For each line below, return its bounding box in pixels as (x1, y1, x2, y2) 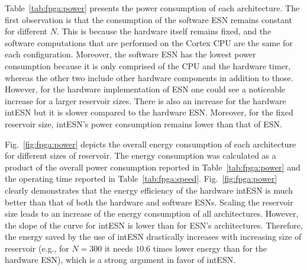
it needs (104, 242, 133, 254)
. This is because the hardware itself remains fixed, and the (56, 25, 272, 37)
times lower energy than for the (153, 242, 267, 254)
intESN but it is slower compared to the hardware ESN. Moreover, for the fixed (5, 106, 293, 118)
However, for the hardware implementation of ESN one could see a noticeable (5, 83, 286, 95)
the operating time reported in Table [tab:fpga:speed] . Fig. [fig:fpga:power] (5, 172, 277, 185)
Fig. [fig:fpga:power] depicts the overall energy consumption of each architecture (5, 137, 296, 150)
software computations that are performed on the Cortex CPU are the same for (5, 36, 293, 49)
